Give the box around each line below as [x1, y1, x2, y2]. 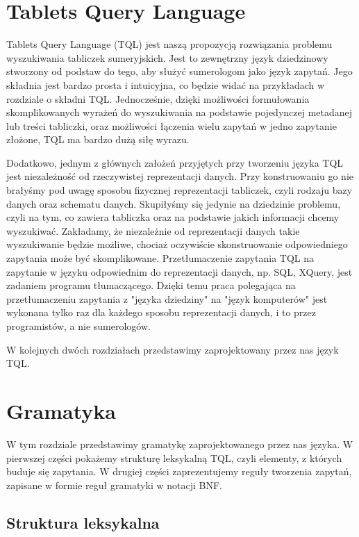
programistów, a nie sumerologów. [6, 319, 151, 333]
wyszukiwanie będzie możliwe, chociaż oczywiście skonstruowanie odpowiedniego [6, 237, 348, 251]
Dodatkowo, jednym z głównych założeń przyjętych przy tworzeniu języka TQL [6, 155, 344, 170]
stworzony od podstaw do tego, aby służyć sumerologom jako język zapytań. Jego [6, 64, 353, 79]
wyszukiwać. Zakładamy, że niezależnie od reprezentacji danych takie [6, 223, 300, 238]
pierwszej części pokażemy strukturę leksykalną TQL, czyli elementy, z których [6, 450, 342, 465]
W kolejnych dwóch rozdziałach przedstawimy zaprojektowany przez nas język [6, 342, 339, 356]
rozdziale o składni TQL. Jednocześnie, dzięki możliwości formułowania [6, 91, 310, 106]
